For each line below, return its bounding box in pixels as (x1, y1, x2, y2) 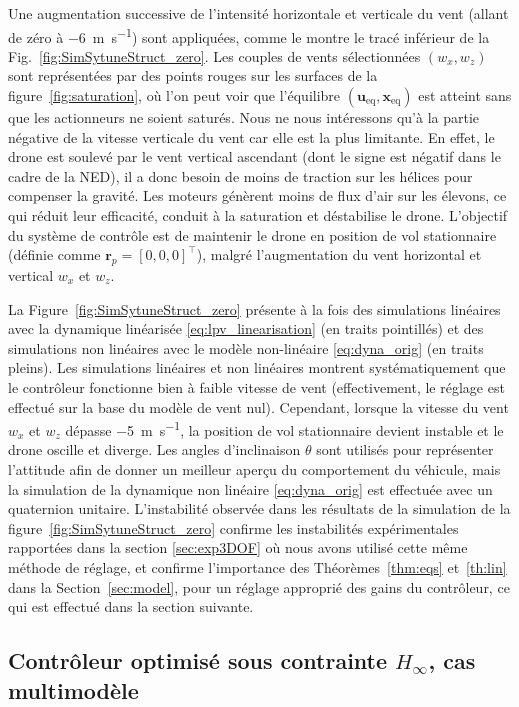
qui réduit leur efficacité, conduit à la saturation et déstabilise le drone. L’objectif (8, 205, 508, 225)
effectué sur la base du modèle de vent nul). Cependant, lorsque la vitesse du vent (8, 396, 509, 417)
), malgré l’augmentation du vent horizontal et (196, 244, 482, 265)
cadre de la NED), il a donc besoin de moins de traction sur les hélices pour (8, 165, 473, 186)
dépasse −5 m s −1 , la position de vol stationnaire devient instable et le (65, 417, 504, 440)
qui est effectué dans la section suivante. (8, 596, 254, 617)
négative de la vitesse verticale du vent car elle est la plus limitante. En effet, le (8, 126, 495, 147)
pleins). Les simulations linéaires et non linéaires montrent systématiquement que (8, 357, 506, 378)
